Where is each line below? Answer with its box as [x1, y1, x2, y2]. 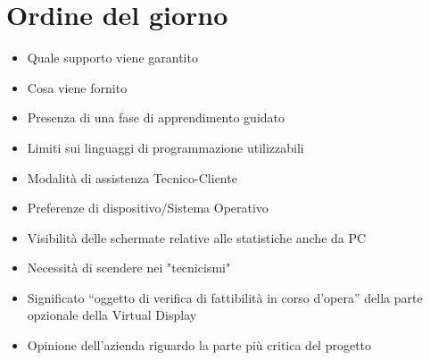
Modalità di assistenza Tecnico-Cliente [27, 168, 237, 187]
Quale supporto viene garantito [27, 48, 198, 67]
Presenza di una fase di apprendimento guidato [27, 108, 285, 127]
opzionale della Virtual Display [27, 306, 197, 324]
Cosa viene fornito [27, 78, 128, 96]
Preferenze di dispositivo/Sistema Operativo [27, 198, 269, 217]
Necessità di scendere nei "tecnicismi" [27, 258, 231, 277]
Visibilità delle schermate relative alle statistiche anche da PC [27, 228, 367, 247]
